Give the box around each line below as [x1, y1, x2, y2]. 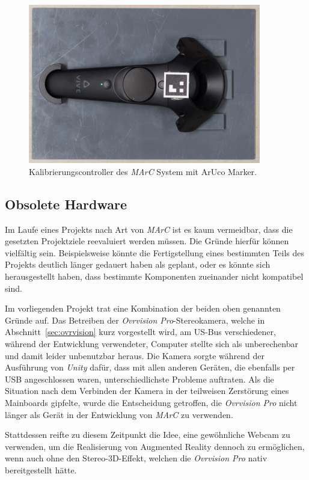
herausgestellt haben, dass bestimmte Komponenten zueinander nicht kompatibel [5, 270, 304, 283]
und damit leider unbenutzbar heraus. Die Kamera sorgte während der [5, 349, 265, 362]
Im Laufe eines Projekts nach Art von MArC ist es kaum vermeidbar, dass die [5, 223, 293, 235]
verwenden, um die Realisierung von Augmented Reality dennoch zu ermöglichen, [5, 440, 305, 452]
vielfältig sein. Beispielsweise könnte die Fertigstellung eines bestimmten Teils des [5, 246, 305, 259]
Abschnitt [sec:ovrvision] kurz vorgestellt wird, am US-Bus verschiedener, [5, 325, 276, 338]
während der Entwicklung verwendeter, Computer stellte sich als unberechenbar [5, 337, 298, 349]
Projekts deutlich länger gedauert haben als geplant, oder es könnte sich [5, 258, 271, 271]
